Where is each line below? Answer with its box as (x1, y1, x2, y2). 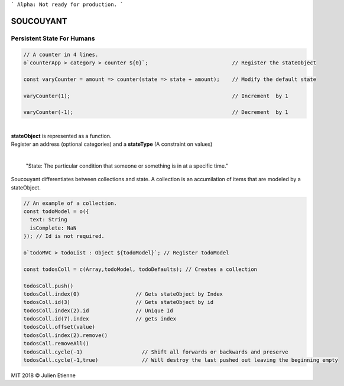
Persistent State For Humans (11, 34, 95, 42)
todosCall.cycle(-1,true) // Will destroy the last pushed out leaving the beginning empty (23, 357, 338, 364)
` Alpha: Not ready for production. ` (11, 1, 124, 8)
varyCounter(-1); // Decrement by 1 (23, 109, 289, 116)
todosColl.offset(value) (23, 323, 96, 331)
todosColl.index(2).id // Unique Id (23, 307, 174, 314)
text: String (30, 216, 67, 223)
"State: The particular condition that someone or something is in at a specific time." (25, 162, 229, 169)
